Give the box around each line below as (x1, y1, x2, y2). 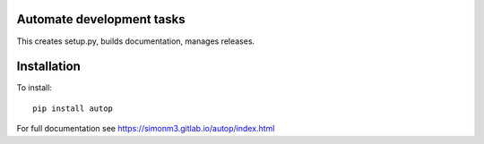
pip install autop (32, 103, 114, 114)
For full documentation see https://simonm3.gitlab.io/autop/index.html (16, 123, 275, 134)
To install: (16, 82, 53, 93)
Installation (16, 59, 81, 74)
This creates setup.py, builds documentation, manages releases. (16, 36, 255, 47)
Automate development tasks (16, 12, 186, 27)
